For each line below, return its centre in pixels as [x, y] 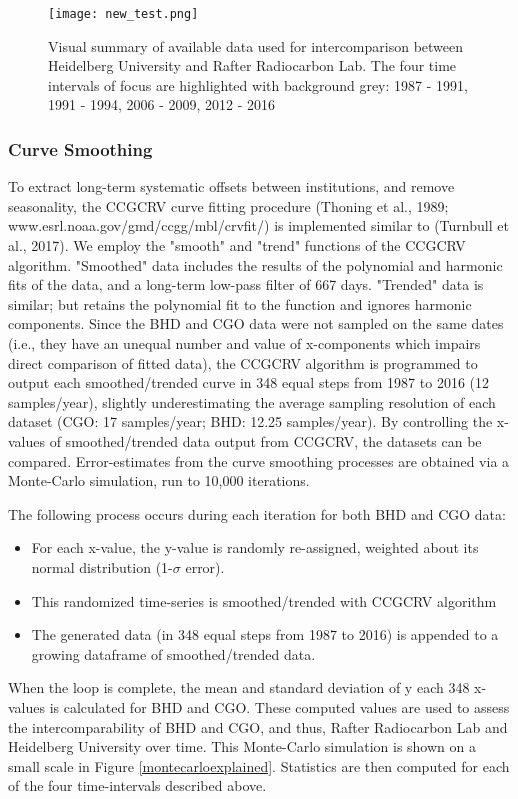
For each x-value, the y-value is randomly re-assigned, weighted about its [255, 547]
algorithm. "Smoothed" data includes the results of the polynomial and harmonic [255, 264]
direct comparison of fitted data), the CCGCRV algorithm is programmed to [243, 362]
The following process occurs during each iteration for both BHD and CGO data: [257, 513]
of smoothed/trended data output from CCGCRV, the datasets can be [265, 440]
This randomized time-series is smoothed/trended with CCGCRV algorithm [264, 600]
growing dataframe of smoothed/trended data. [173, 653]
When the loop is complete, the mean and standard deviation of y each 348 [239, 687]
